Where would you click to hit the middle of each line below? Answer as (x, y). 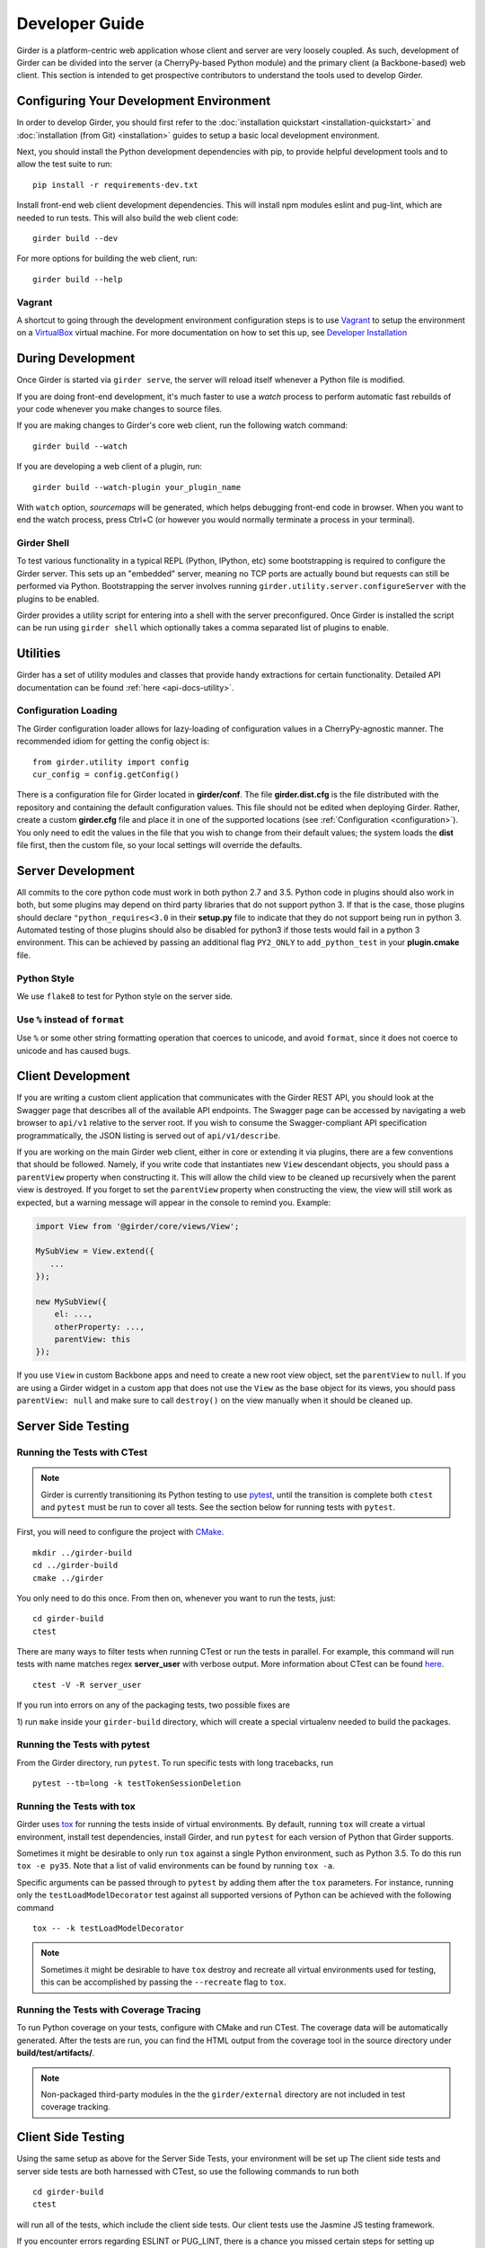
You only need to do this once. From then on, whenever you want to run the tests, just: (176, 1598)
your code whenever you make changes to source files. (119, 408)
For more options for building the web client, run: (107, 259)
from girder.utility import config (111, 762)
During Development (76, 358)
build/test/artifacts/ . (56, 2053)
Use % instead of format (71, 1019)
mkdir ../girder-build (83, 1552)
